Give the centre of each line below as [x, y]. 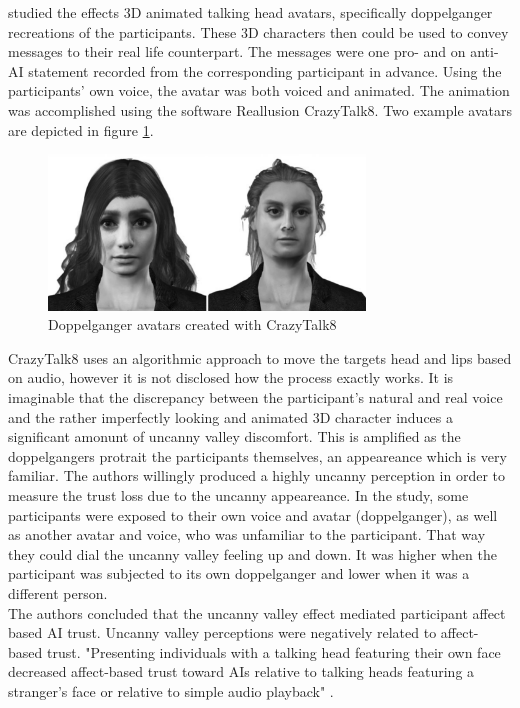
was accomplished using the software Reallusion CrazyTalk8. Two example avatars [260, 109]
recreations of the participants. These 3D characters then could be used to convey [258, 31]
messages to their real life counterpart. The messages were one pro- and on [237, 51]
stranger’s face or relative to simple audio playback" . [171, 690]
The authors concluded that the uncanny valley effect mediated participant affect [257, 612]
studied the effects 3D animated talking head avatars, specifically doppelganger [250, 12]
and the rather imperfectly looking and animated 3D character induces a [230, 416]
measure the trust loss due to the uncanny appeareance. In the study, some [238, 495]
